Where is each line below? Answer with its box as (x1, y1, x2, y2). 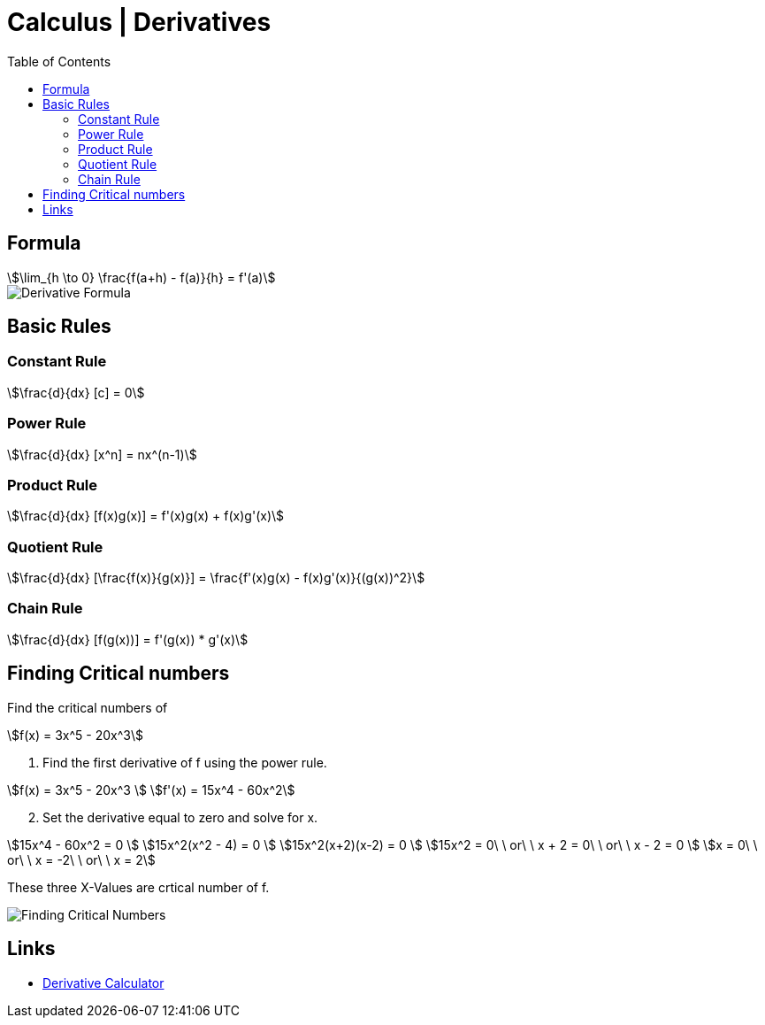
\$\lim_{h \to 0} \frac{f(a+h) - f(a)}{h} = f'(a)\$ (7, 269, 276, 285)
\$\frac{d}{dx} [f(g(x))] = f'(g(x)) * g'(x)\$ (7, 631, 249, 647)
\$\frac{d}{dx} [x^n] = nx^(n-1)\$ (7, 446, 197, 462)
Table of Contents (7, 53, 111, 69)
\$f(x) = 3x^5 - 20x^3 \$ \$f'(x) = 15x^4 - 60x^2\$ (7, 782, 295, 798)
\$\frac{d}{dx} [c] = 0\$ (7, 384, 145, 400)
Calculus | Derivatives (7, 7, 272, 37)
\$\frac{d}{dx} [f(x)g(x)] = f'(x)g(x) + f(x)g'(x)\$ (7, 508, 285, 524)
